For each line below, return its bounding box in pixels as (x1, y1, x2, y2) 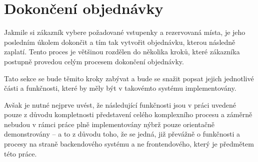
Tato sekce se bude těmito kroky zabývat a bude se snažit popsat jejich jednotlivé (4, 73, 254, 83)
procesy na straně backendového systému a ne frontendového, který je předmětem (4, 139, 254, 149)
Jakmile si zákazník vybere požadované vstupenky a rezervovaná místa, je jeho (4, 27, 245, 37)
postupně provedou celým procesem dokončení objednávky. (4, 56, 184, 66)
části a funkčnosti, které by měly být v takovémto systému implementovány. (4, 83, 236, 93)
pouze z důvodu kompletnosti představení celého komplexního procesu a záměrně (4, 109, 252, 120)
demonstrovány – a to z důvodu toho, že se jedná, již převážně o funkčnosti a (4, 129, 240, 139)
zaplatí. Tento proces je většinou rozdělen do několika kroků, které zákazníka (4, 46, 240, 57)
